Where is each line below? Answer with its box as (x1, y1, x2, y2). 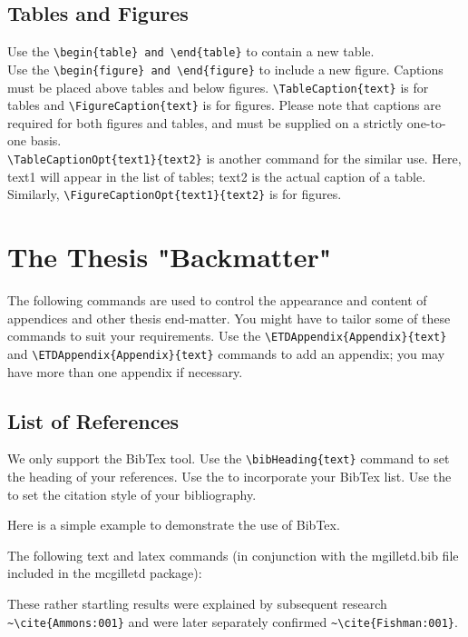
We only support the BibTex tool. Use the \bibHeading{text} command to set (7, 449, 450, 468)
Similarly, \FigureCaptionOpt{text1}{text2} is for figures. (7, 184, 342, 204)
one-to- (406, 113, 446, 132)
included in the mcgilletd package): (7, 563, 202, 582)
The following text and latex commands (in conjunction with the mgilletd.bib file (7, 545, 459, 564)
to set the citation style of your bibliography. (7, 484, 257, 503)
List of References (7, 406, 180, 434)
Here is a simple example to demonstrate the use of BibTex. (7, 515, 340, 534)
